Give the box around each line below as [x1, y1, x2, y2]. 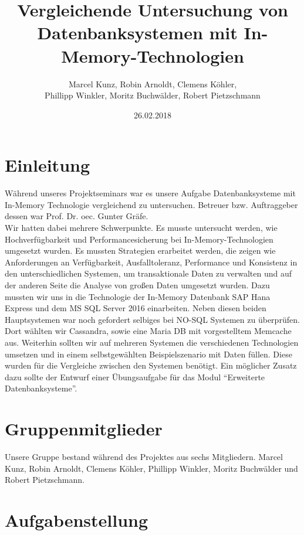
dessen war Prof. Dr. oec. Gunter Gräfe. [5, 210, 148, 222]
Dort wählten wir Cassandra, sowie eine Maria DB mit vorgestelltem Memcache [5, 325, 292, 337]
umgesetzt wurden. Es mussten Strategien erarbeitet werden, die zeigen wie [5, 244, 276, 257]
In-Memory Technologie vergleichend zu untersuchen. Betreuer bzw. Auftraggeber [5, 198, 298, 210]
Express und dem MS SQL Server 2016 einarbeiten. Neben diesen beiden [5, 302, 266, 314]
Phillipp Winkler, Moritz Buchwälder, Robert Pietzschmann [45, 89, 261, 101]
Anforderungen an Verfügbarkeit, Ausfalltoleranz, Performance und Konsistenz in [5, 255, 298, 268]
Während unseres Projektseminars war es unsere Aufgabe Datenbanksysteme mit [5, 187, 296, 199]
